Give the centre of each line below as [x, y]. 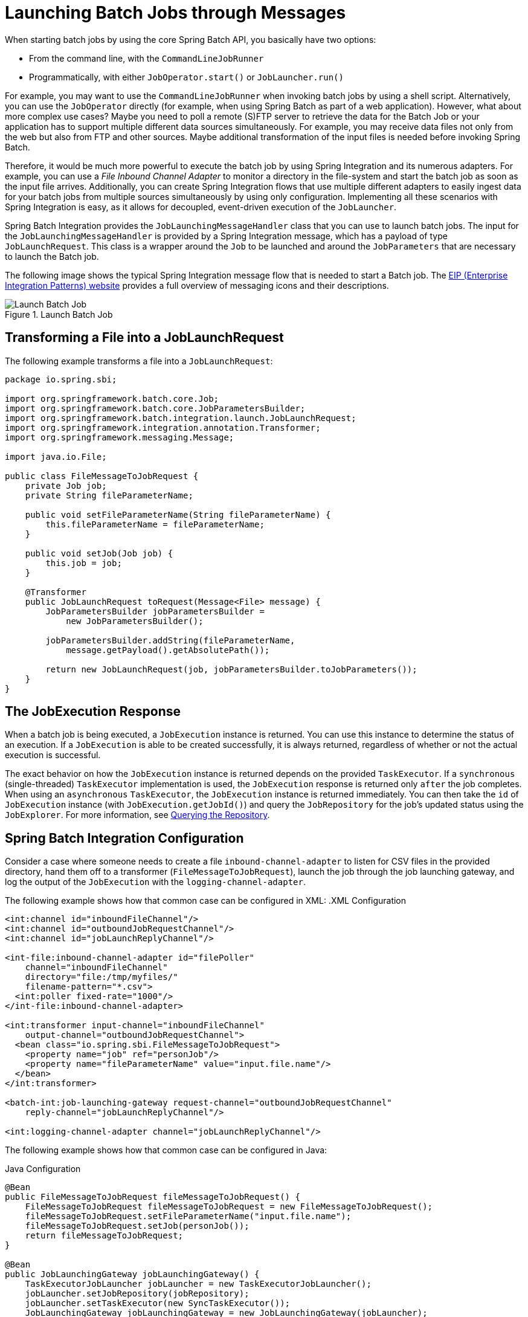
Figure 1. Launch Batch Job [59, 314]
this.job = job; [84, 563]
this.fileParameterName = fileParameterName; [155, 524]
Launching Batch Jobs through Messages [175, 13]
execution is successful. [53, 755]
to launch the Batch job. [52, 256]
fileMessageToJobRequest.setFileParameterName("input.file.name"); [188, 1216]
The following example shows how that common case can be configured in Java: [166, 1150]
